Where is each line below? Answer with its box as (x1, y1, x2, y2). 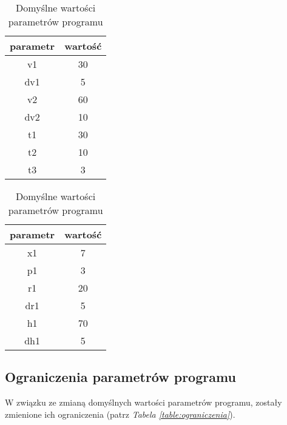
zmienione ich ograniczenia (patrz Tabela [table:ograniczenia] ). (5, 407, 235, 420)
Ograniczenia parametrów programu (5, 367, 236, 386)
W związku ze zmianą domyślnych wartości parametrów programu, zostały (5, 396, 282, 409)
